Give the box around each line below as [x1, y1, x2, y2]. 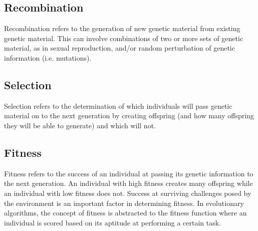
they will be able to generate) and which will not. [4, 120, 156, 130]
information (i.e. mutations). [4, 52, 92, 63]
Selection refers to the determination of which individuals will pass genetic [4, 100, 232, 111]
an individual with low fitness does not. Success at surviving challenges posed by [4, 187, 251, 198]
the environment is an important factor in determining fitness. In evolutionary [4, 197, 244, 208]
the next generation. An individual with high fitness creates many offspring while [4, 178, 253, 188]
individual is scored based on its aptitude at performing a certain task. [4, 217, 221, 227]
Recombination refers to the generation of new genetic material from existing [4, 23, 240, 34]
